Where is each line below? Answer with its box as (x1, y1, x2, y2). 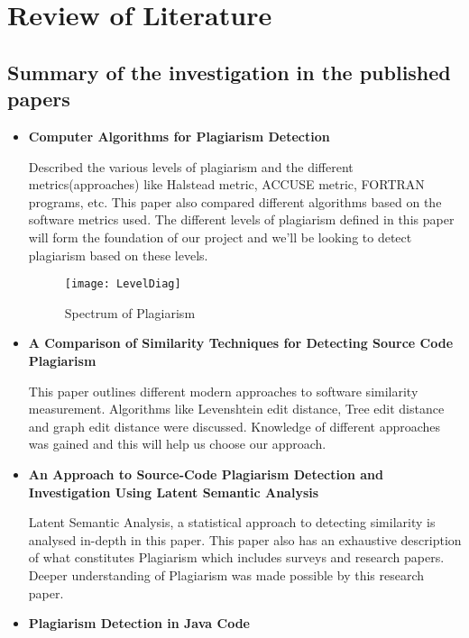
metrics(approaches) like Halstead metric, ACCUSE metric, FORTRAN (28, 175, 425, 194)
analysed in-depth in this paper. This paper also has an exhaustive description (28, 530, 462, 549)
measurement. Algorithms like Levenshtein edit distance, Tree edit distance (28, 399, 445, 418)
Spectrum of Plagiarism (64, 303, 196, 322)
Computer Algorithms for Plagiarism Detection (28, 126, 330, 145)
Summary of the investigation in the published (7, 58, 451, 86)
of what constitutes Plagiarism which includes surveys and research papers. (28, 548, 445, 567)
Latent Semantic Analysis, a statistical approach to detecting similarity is (28, 513, 436, 532)
